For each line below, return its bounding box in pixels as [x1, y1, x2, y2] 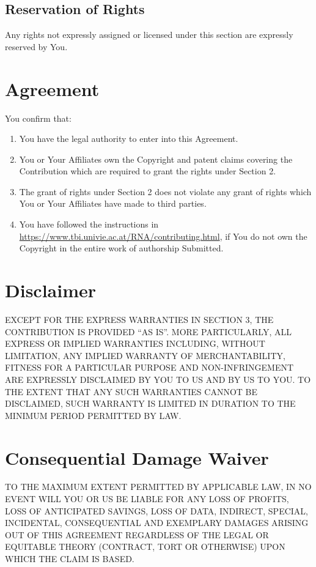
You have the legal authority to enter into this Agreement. [19, 132, 238, 145]
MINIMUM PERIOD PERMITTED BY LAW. [5, 409, 182, 421]
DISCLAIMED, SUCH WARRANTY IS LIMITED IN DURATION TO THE [5, 397, 296, 410]
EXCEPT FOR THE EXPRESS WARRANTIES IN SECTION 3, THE [5, 313, 274, 325]
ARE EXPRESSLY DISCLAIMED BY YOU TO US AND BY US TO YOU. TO [5, 372, 311, 385]
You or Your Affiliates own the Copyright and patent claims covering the [19, 152, 293, 165]
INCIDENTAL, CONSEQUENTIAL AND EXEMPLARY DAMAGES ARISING [5, 516, 309, 529]
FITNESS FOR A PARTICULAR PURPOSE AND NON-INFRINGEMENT [5, 361, 294, 374]
